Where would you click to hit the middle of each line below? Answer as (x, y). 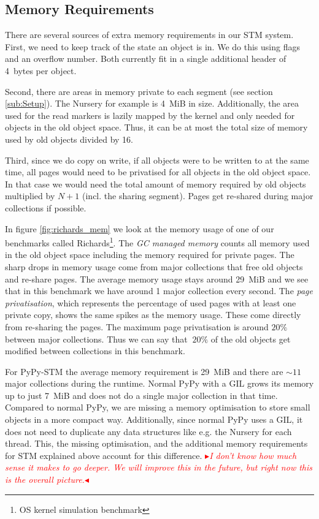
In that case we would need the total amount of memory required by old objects (156, 184)
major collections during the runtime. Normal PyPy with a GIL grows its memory (159, 383)
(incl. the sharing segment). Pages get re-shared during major (198, 196)
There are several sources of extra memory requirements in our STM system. (149, 35)
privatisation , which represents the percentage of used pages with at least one (151, 302)
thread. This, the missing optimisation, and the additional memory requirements (156, 443)
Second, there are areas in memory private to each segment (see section (139, 91)
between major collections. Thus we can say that (96, 339)
